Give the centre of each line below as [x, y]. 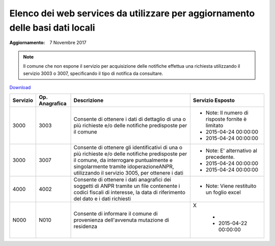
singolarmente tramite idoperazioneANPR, [124, 167]
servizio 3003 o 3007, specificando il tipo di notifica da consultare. [93, 73]
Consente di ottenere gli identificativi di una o [128, 148]
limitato [214, 126]
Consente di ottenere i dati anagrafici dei [122, 180]
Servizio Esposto [214, 100]
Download [20, 87]
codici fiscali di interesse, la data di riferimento [129, 193]
